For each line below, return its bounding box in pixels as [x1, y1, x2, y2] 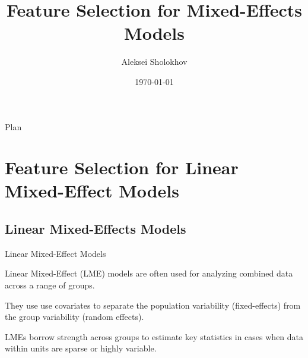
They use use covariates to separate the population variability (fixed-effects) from [5, 299, 301, 311]
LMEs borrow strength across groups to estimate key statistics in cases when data [5, 330, 304, 343]
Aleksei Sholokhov [121, 55, 188, 68]
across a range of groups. [5, 279, 95, 291]
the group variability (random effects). [5, 310, 144, 323]
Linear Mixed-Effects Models [5, 219, 186, 238]
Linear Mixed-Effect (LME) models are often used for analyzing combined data [5, 267, 293, 280]
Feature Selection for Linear [5, 155, 239, 180]
